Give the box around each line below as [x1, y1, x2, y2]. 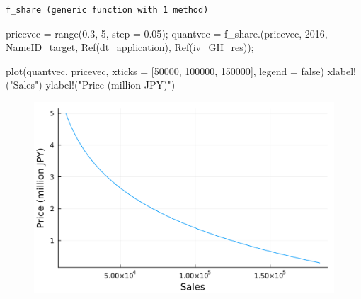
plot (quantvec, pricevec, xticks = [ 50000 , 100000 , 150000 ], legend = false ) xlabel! [6, 63, 356, 78]
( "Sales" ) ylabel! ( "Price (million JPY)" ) [6, 77, 176, 92]
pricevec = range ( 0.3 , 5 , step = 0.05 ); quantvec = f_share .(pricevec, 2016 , [6, 26, 328, 40]
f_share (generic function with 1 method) [6, 5, 209, 15]
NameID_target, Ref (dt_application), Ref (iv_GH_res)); [6, 40, 254, 55]
